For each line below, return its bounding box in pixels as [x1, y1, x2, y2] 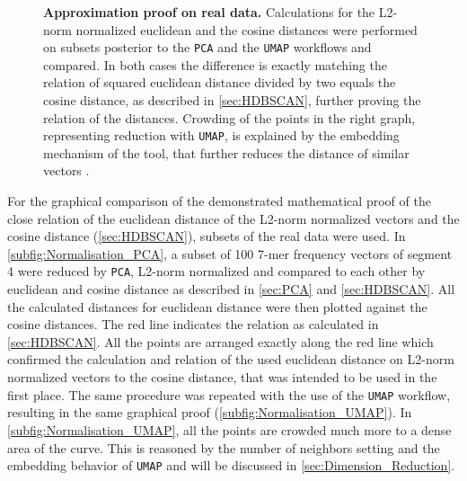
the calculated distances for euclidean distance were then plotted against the [7, 297, 427, 316]
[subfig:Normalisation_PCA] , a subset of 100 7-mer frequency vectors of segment [7, 244, 453, 263]
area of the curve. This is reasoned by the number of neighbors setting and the [7, 438, 440, 457]
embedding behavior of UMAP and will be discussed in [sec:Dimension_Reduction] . [7, 456, 455, 475]
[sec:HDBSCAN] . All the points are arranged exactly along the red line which [7, 332, 434, 351]
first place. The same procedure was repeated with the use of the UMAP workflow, [7, 385, 451, 404]
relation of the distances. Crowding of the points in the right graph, [43, 108, 416, 127]
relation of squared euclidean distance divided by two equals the [43, 73, 396, 92]
